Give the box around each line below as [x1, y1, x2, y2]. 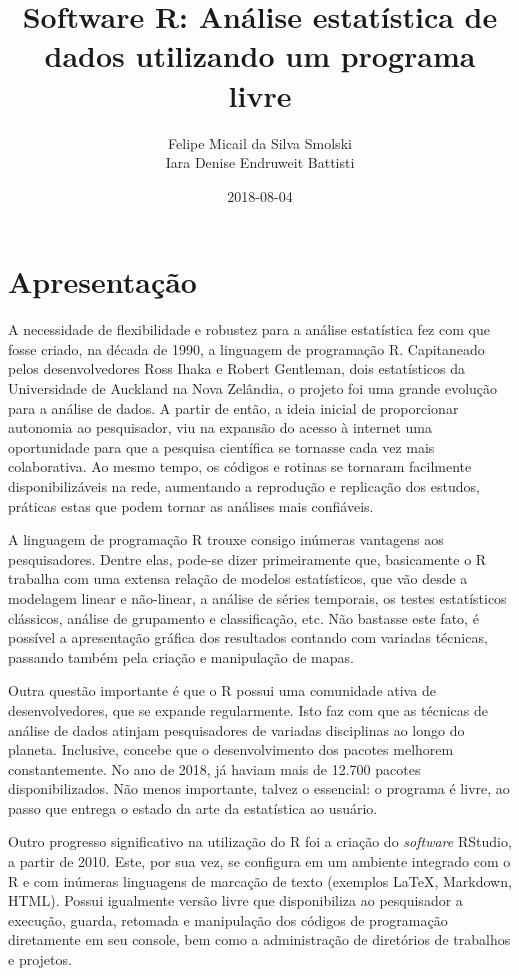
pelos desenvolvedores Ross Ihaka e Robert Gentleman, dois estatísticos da [8, 358, 465, 379]
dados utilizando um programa [44, 35, 476, 76]
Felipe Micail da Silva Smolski [168, 132, 352, 153]
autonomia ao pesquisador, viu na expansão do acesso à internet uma [8, 417, 432, 438]
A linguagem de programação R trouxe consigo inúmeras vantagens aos [8, 529, 444, 550]
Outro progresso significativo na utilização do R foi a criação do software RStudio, [8, 831, 512, 852]
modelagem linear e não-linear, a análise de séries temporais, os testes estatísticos [8, 587, 507, 608]
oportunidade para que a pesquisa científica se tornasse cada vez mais [8, 436, 435, 457]
